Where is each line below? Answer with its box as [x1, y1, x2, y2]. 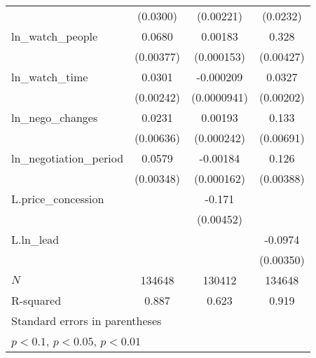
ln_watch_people [11, 28, 98, 44]
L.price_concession [11, 191, 104, 207]
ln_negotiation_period [11, 150, 124, 166]
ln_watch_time [11, 69, 88, 85]
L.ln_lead [11, 231, 60, 247]
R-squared [11, 292, 62, 308]
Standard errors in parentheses [11, 312, 162, 329]
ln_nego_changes [11, 109, 98, 125]
